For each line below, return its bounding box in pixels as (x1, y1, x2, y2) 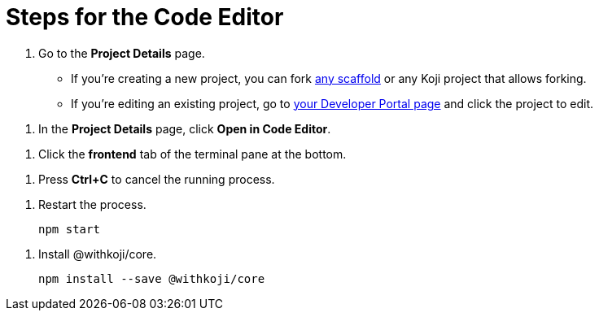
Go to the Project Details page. (38, 46, 205, 60)
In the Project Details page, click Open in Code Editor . (38, 121, 331, 136)
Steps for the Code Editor (6, 3, 284, 31)
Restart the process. (38, 197, 146, 211)
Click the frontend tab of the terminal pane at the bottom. (38, 146, 347, 161)
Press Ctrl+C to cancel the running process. (38, 172, 275, 186)
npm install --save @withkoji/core (38, 271, 265, 285)
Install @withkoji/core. (38, 246, 157, 261)
